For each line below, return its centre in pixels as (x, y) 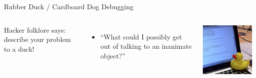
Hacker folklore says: (35, 29)
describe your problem (37, 39)
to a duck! (19, 49)
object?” (113, 55)
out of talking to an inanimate (146, 46)
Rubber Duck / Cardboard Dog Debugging (69, 6)
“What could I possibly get (141, 36)
